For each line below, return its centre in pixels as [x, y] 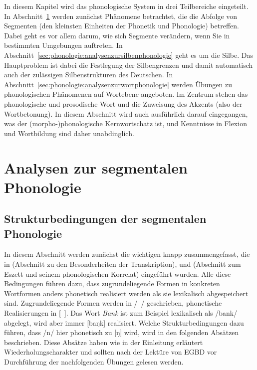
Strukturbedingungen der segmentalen [105, 219]
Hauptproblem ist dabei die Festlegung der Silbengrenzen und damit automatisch [128, 65]
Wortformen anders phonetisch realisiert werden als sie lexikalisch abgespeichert [126, 293]
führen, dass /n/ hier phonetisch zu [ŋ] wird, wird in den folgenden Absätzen [122, 332]
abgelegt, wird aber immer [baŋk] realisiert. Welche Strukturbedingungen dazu [124, 322]
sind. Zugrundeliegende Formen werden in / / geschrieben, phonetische [113, 303]
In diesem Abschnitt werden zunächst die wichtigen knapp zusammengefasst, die [127, 254]
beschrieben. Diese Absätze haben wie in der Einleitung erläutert [104, 342]
